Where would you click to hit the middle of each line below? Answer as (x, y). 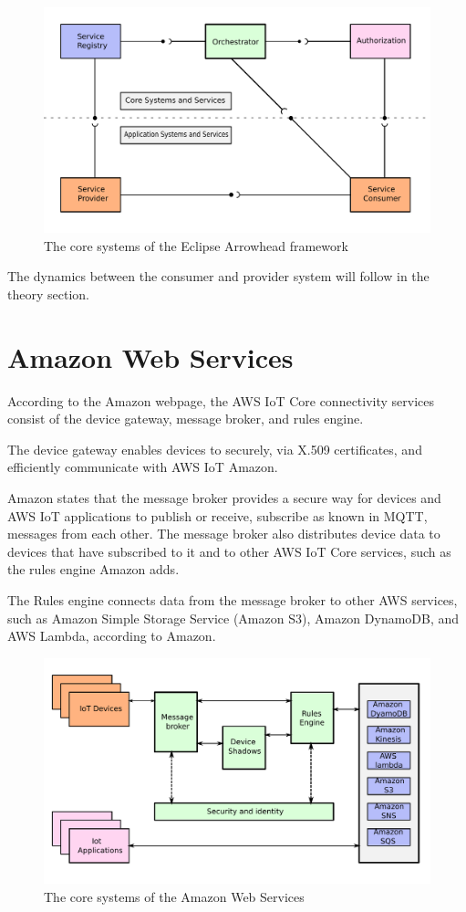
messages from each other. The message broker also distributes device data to (224, 534)
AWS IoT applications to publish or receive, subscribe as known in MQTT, (217, 515)
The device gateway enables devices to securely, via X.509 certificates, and (215, 449)
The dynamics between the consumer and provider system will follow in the (218, 276)
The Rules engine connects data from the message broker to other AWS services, (233, 600)
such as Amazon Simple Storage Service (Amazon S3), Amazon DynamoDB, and (233, 618)
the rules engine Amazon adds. (93, 569)
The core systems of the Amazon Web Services (174, 896)
